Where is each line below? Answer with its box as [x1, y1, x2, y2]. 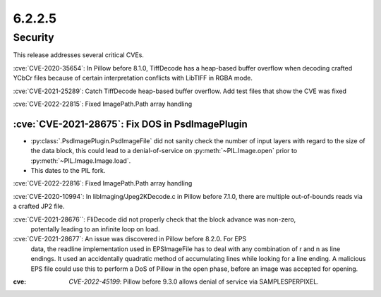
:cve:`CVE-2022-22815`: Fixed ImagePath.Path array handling [13, 99, 193, 108]
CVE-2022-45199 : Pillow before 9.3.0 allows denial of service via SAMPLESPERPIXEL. [68, 277, 319, 286]
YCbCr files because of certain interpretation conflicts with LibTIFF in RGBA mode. [13, 74, 253, 83]
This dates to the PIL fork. [30, 166, 106, 175]
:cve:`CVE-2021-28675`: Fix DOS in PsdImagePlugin [13, 118, 248, 130]
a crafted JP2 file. [13, 202, 65, 211]
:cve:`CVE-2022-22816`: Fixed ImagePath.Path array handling [13, 179, 193, 188]
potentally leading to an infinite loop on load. [30, 224, 160, 233]
